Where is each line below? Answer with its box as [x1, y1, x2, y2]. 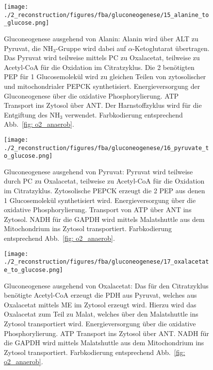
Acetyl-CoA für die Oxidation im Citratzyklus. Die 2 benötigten [4, 62, 195, 72]
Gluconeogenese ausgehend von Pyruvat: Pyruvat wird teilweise [4, 166, 193, 176]
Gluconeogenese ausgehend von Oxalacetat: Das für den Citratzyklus [4, 280, 209, 290]
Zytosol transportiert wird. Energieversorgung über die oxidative [4, 318, 196, 328]
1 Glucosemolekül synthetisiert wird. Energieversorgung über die [4, 195, 196, 205]
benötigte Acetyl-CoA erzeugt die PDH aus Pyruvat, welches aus [4, 290, 197, 300]
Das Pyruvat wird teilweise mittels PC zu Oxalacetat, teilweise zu [4, 52, 200, 63]
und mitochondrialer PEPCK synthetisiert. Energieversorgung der [4, 81, 200, 91]
